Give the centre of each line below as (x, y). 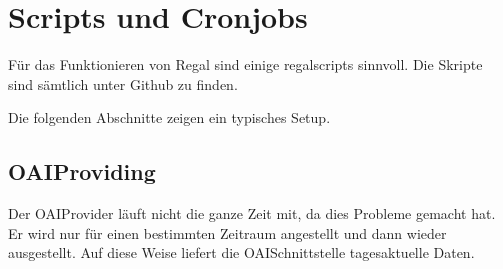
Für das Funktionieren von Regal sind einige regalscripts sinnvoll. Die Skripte (245, 64)
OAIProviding (82, 171)
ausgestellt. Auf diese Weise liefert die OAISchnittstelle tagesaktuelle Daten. (241, 252)
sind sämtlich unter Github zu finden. (123, 83)
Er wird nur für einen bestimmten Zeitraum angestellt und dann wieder (227, 232)
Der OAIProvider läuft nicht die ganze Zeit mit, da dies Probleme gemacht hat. (252, 213)
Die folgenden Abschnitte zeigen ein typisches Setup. (169, 117)
